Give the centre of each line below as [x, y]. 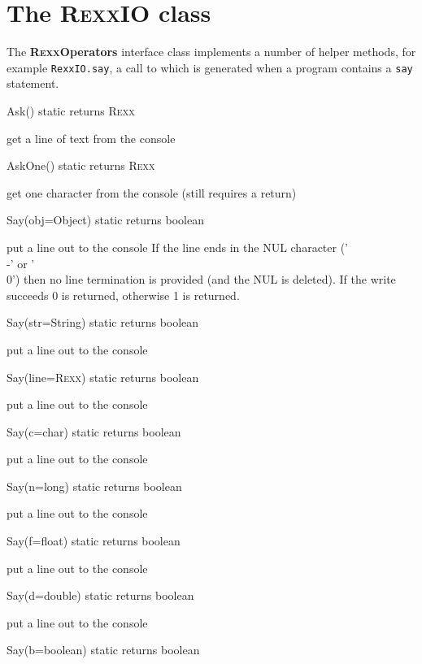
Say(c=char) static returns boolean [94, 431]
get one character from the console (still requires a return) [152, 192]
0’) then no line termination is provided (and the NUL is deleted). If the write [201, 279]
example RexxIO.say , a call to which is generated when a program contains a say [210, 67]
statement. [33, 83]
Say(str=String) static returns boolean [103, 322]
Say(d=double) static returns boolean [100, 595]
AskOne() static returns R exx [81, 165]
